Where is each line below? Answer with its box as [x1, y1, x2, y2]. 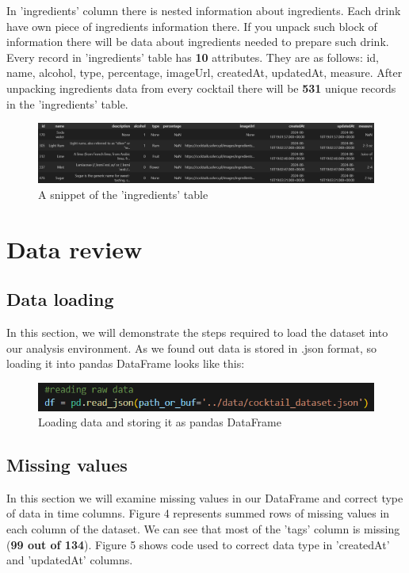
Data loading [6, 287, 114, 311]
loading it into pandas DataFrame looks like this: [6, 355, 245, 372]
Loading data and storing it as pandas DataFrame [38, 414, 281, 430]
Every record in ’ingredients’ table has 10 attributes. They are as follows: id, [6, 48, 380, 65]
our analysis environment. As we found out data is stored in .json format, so [6, 339, 377, 356]
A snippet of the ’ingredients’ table [38, 185, 208, 202]
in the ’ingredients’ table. [6, 95, 128, 112]
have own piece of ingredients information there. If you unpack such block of [6, 17, 377, 34]
